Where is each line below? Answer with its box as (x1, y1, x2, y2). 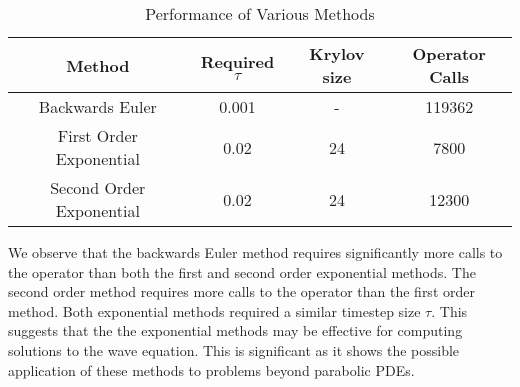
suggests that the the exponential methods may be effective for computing (8, 320, 463, 341)
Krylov (309, 42, 365, 65)
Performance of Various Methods (145, 2, 375, 25)
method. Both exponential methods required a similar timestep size (8, 300, 421, 321)
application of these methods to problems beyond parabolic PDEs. (8, 359, 415, 380)
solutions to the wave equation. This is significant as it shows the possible (8, 339, 460, 360)
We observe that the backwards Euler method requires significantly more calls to (8, 242, 503, 262)
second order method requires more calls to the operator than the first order (8, 281, 475, 302)
